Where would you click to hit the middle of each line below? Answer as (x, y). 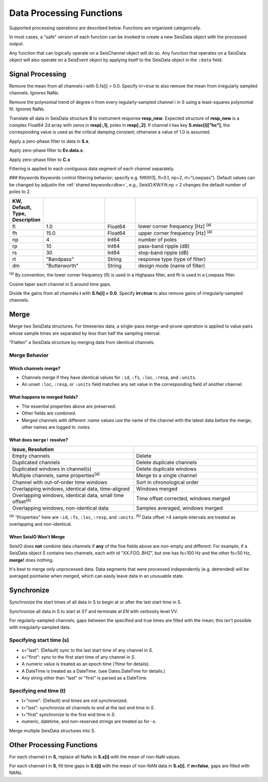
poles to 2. (20, 192)
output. (17, 44)
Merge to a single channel (167, 476)
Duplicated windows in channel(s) (52, 469)
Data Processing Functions (66, 13)
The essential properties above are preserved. (69, 406)
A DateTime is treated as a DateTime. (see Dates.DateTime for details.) (94, 671)
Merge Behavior (29, 355)
